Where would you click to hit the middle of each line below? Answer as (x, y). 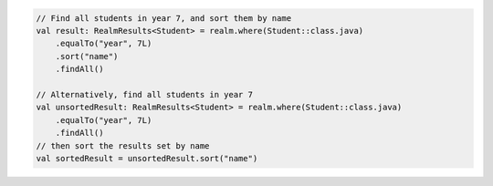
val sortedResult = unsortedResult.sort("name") (147, 158)
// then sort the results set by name (123, 145)
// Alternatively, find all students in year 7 (144, 94)
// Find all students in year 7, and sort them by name (164, 18)
